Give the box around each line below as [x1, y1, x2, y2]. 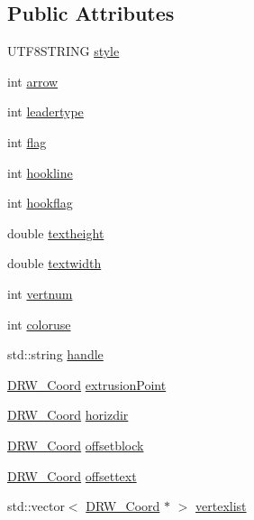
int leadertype [7, 102, 84, 121]
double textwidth [7, 254, 102, 273]
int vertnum [7, 283, 73, 302]
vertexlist [195, 497, 247, 515]
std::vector [7, 497, 65, 515]
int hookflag [7, 193, 73, 212]
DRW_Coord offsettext [7, 466, 137, 485]
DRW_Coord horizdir [7, 405, 129, 424]
